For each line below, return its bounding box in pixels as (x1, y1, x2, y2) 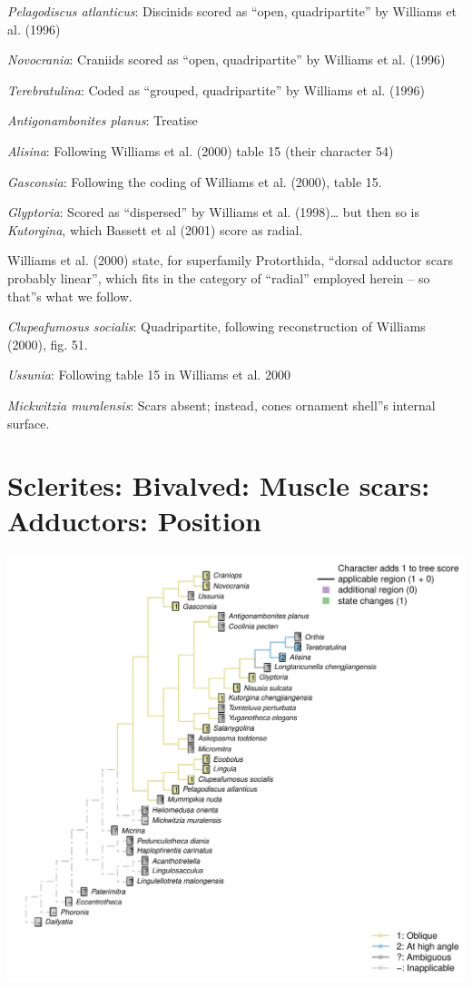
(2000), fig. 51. (7, 334, 88, 353)
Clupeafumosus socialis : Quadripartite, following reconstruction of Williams (7, 317, 426, 336)
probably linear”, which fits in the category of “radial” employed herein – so (7, 268, 430, 287)
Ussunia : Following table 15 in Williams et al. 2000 (7, 365, 290, 384)
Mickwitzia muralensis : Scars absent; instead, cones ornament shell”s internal (7, 395, 436, 414)
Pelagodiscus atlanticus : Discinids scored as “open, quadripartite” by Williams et (7, 2, 457, 20)
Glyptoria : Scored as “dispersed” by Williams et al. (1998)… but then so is (7, 203, 419, 222)
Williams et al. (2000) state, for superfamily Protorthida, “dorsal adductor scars (7, 251, 453, 270)
